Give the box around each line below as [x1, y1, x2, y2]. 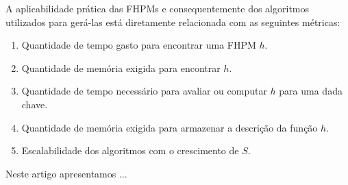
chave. [21, 97, 48, 111]
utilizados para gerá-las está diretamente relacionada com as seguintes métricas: [5, 14, 340, 29]
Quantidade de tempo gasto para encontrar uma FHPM [21, 38, 256, 52]
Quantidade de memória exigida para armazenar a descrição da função [21, 120, 318, 134]
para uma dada [279, 84, 343, 98]
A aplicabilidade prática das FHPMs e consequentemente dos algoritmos [5, 1, 310, 15]
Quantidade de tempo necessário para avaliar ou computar [21, 84, 267, 98]
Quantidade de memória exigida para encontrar [21, 60, 221, 75]
